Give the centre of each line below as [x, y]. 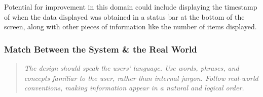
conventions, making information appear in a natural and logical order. [134, 88]
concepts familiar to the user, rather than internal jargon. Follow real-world [141, 78]
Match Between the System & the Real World [101, 49]
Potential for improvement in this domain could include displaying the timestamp [131, 7]
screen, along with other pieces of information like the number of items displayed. [130, 27]
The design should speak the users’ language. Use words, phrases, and [131, 68]
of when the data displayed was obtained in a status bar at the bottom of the [124, 16]
